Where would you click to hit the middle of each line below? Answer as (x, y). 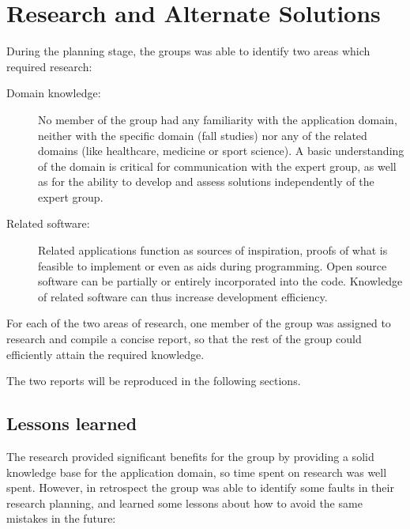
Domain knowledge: (54, 93)
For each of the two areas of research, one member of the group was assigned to (199, 323)
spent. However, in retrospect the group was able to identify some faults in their (200, 487)
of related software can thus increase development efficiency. (183, 296)
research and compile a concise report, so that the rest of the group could (184, 339)
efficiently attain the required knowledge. (105, 354)
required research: (49, 66)
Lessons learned (72, 423)
